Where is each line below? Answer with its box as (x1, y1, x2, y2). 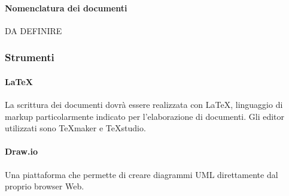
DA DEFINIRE (5, 24, 62, 37)
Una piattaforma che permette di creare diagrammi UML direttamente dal (5, 168, 278, 180)
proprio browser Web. (5, 180, 84, 192)
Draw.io (5, 145, 38, 158)
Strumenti (5, 50, 54, 65)
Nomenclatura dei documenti (5, 1, 127, 14)
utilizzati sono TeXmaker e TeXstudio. (5, 122, 146, 134)
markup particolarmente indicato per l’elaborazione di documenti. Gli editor (5, 110, 285, 122)
